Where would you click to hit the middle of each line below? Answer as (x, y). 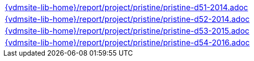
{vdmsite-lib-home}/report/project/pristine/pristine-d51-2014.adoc (127, 7)
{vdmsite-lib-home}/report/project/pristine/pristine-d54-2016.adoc (127, 42)
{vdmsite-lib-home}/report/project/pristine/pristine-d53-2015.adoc (127, 31)
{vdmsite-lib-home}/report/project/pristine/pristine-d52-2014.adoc (127, 19)
